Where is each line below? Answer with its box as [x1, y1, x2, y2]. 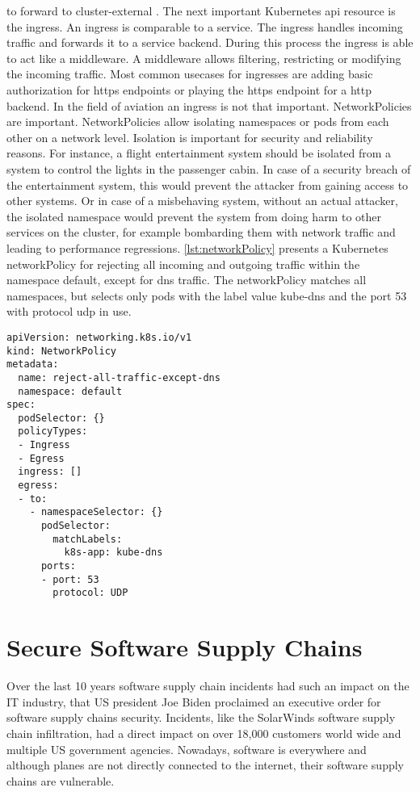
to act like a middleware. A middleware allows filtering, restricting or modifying [6, 49, 401, 66]
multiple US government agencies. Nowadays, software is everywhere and [6, 740, 367, 757]
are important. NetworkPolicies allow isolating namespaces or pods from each [6, 113, 389, 130]
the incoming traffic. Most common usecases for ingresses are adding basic [6, 65, 373, 82]
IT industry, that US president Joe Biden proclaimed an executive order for [6, 693, 381, 710]
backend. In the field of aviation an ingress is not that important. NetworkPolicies [6, 97, 412, 114]
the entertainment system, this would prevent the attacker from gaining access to [6, 176, 409, 193]
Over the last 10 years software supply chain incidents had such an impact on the [6, 677, 409, 694]
